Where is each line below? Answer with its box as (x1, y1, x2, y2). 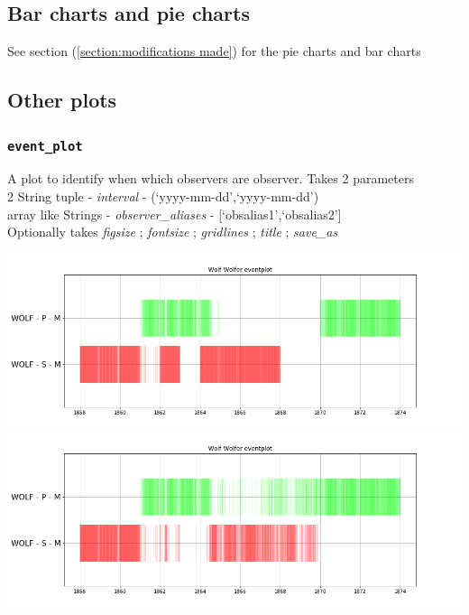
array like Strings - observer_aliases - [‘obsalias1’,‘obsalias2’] (7, 204, 342, 223)
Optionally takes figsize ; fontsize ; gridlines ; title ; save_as (7, 222, 338, 241)
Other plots (7, 86, 117, 114)
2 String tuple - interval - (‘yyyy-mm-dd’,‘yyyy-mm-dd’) (7, 186, 319, 205)
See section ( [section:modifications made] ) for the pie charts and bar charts (7, 42, 421, 61)
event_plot (7, 138, 83, 154)
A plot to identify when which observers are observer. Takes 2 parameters (7, 169, 414, 188)
